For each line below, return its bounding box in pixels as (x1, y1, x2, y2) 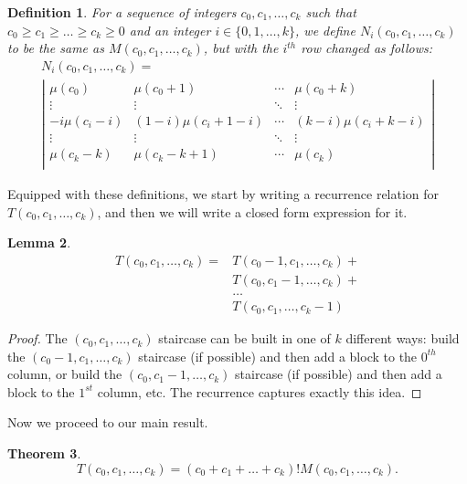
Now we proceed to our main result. (7, 413, 208, 432)
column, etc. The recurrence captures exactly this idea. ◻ (97, 382, 422, 401)
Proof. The (7, 329, 68, 348)
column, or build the (7, 364, 122, 384)
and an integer (129, 20, 211, 39)
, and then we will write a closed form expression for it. (97, 202, 408, 221)
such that (305, 3, 356, 21)
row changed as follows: (301, 38, 432, 58)
